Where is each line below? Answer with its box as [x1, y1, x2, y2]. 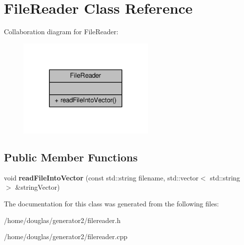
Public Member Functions [4, 149, 138, 164]
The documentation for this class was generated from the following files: [4, 198, 219, 208]
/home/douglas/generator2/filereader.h [4, 215, 121, 225]
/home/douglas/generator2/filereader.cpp [4, 231, 128, 242]
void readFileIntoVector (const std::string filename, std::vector [4, 172, 199, 182]
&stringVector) [15, 182, 60, 192]
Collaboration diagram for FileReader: [4, 26, 119, 37]
